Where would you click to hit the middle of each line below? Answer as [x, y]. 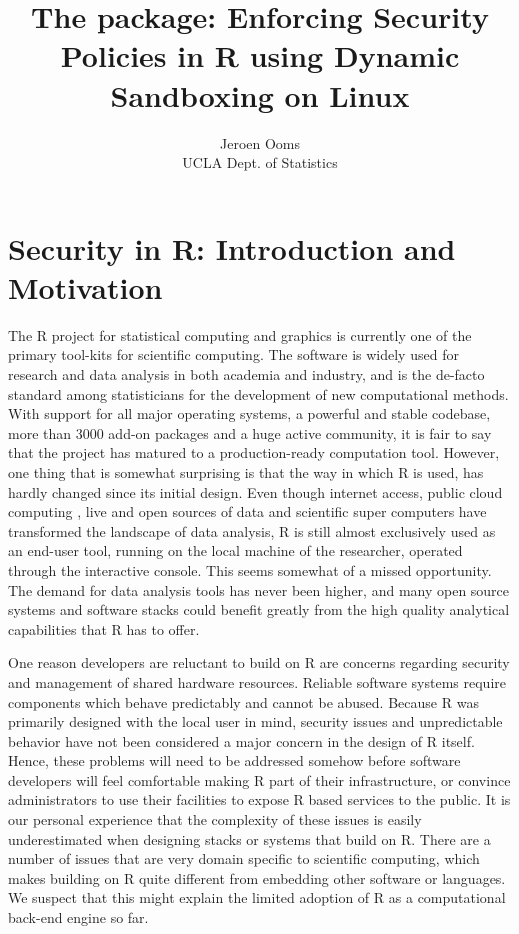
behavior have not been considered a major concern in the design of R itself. [241, 740]
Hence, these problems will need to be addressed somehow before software [234, 760]
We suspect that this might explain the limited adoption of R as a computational [257, 897]
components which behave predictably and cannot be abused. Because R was [243, 701]
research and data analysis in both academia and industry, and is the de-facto [246, 374]
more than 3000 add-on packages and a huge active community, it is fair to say [250, 432]
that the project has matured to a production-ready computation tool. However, [254, 452]
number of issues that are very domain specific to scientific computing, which [244, 858]
